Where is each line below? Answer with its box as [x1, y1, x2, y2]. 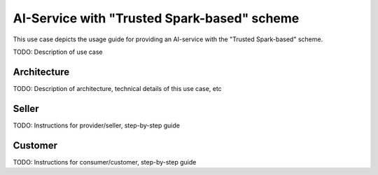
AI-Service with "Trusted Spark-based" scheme [13, 10, 300, 26]
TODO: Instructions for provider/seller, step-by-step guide [13, 121, 180, 129]
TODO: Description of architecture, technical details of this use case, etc [13, 84, 222, 92]
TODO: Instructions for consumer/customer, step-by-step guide [13, 157, 197, 166]
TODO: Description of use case [13, 48, 103, 56]
